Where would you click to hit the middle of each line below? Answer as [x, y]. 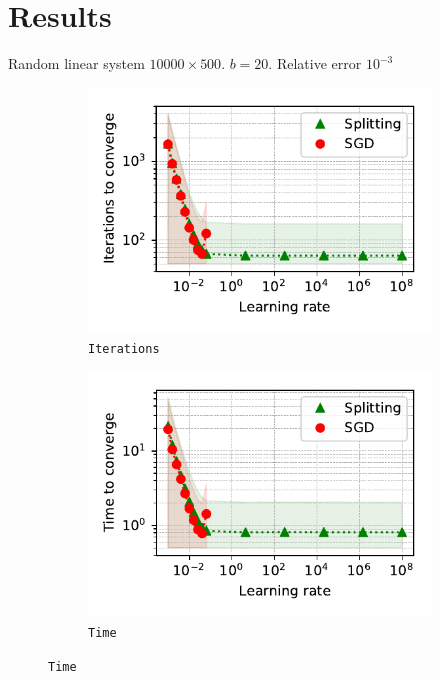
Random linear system [76, 63]
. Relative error [315, 63]
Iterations [124, 349]
